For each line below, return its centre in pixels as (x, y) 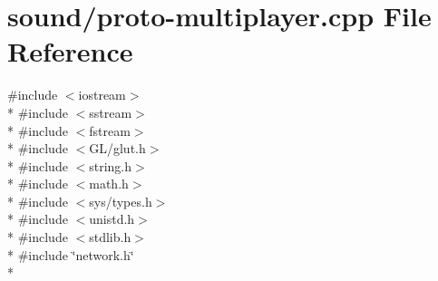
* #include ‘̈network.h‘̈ (71, 254)
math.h (109, 184)
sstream (111, 112)
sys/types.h (121, 201)
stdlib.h (110, 237)
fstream (110, 130)
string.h (111, 165)
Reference (70, 51)
